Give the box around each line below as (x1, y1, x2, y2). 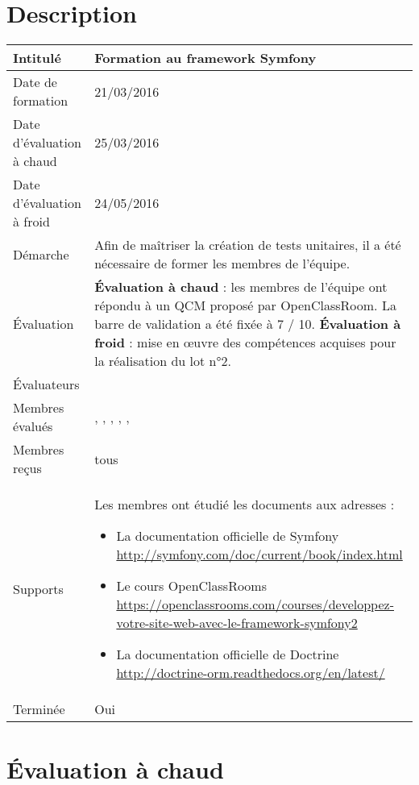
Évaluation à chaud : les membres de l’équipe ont (94, 277, 388, 297)
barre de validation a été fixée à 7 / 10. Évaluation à (94, 314, 401, 334)
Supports (13, 579, 64, 598)
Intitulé (13, 48, 61, 68)
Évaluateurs (13, 375, 80, 394)
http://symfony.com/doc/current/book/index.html (116, 545, 403, 564)
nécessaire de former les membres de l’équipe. (94, 254, 351, 273)
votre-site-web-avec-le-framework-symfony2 (116, 613, 358, 633)
